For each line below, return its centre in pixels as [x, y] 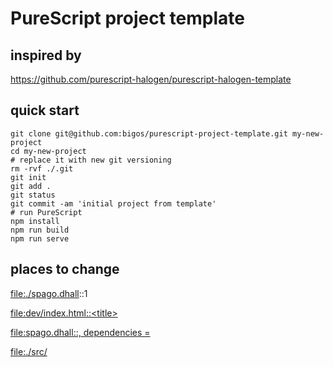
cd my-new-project [48, 151]
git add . [31, 186]
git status [33, 195]
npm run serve [40, 238]
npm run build [40, 230]
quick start [45, 110]
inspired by [46, 55]
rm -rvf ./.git [42, 168]
